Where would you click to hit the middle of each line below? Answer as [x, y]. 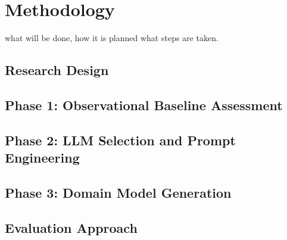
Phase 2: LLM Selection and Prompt [120, 140]
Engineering [42, 158]
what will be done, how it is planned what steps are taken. [112, 38]
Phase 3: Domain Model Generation [118, 192]
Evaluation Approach [71, 227]
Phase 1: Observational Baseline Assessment [144, 105]
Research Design [57, 70]
